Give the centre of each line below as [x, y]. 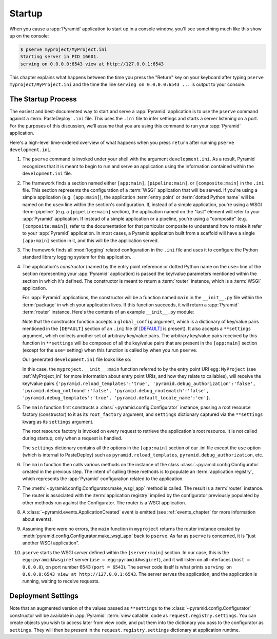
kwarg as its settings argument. [58, 422]
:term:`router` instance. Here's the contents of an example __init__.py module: [108, 312]
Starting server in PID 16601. [60, 57]
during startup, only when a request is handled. [72, 438]
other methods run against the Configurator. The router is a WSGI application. [104, 503]
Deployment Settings [44, 596]
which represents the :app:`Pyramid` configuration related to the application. [103, 479]
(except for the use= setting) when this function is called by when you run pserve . [110, 350]
